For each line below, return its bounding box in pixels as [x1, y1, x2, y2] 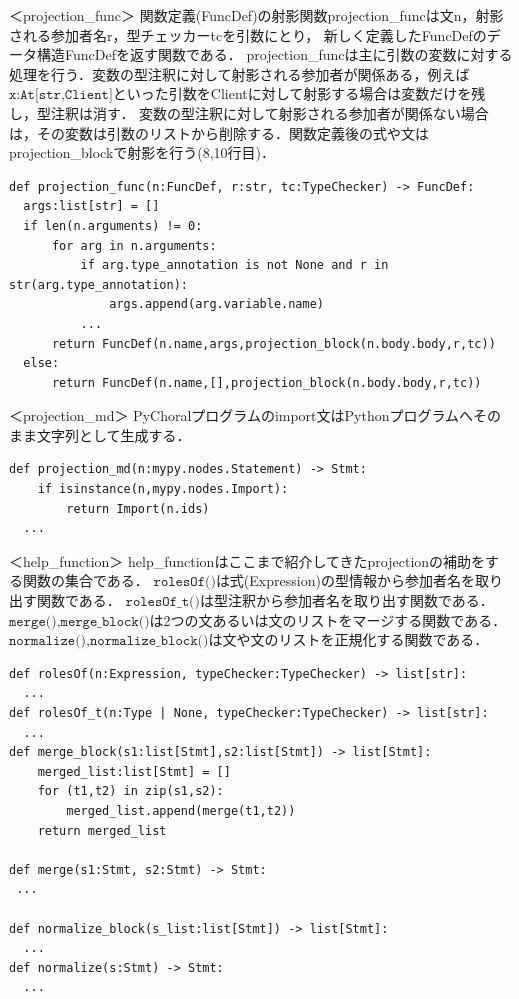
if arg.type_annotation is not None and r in [80, 258, 389, 273]
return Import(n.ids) [66, 501, 210, 516]
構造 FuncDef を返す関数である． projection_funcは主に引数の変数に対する [36, 44, 513, 65]
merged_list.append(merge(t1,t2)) [66, 803, 296, 818]
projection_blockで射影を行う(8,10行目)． [9, 142, 276, 163]
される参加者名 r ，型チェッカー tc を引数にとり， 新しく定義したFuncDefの [9, 24, 487, 45]
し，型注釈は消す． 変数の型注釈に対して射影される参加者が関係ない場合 [9, 102, 489, 123]
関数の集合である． [22, 570, 149, 591]
